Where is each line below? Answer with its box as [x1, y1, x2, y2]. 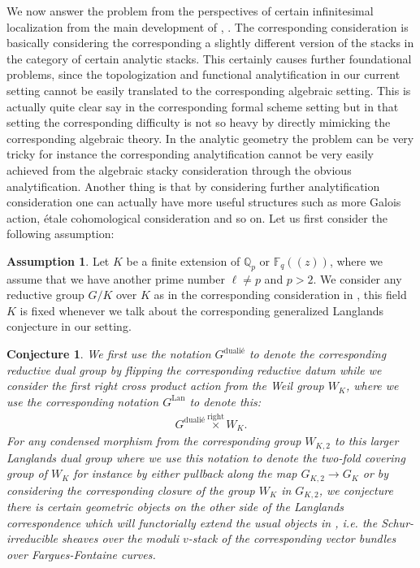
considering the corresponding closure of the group [6, 481, 255, 498]
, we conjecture [318, 481, 393, 498]
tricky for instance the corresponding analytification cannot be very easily [6, 145, 374, 163]
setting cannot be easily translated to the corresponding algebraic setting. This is [6, 81, 411, 98]
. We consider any [313, 270, 402, 287]
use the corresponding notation [6, 392, 159, 410]
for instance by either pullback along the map [73, 465, 297, 482]
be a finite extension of [126, 252, 240, 269]
